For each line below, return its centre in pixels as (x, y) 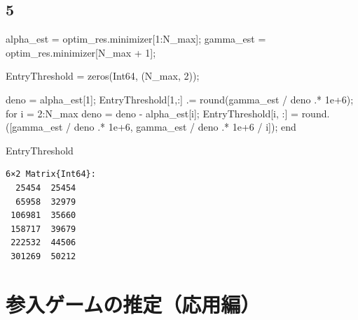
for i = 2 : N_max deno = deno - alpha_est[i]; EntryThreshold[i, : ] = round (166, 113)
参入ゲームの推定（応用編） (133, 304)
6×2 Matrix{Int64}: (51, 174)
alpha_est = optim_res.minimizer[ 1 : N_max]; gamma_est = (136, 39)
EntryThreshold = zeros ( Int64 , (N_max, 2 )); (103, 76)
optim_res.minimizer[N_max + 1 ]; (81, 52)
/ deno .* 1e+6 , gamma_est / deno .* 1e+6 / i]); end (181, 127)
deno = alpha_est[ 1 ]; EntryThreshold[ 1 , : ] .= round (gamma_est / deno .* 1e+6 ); (180, 99)
